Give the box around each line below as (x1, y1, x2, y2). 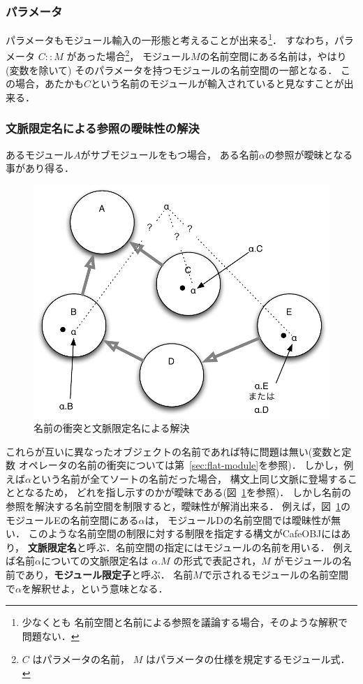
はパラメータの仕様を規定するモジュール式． (145, 652, 350, 667)
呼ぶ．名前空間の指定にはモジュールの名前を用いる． (86, 539, 330, 554)
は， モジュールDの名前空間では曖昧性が (145, 512, 331, 527)
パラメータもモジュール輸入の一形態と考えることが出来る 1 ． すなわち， (6, 31, 334, 47)
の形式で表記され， (173, 553, 262, 568)
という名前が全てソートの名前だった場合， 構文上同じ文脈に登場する (31, 471, 348, 486)
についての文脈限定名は (40, 553, 149, 568)
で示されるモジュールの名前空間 (202, 567, 348, 582)
